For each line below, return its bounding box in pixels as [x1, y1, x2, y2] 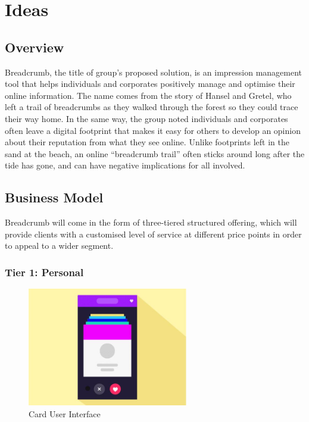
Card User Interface [29, 407, 101, 420]
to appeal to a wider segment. [5, 239, 114, 252]
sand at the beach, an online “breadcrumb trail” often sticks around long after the [5, 147, 305, 160]
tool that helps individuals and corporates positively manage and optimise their [5, 77, 295, 90]
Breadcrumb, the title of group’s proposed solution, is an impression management [5, 65, 302, 78]
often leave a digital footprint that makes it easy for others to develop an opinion [5, 124, 301, 136]
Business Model [5, 188, 104, 207]
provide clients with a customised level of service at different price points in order [5, 227, 302, 240]
